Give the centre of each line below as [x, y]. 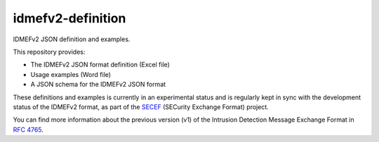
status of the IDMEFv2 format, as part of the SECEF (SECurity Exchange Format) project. [141, 107]
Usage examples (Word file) [71, 74]
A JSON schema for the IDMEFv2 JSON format [98, 85]
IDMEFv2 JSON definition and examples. [72, 39]
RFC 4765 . [28, 129]
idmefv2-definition [69, 18]
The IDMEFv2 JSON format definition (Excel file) [100, 65]
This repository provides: [49, 52]
